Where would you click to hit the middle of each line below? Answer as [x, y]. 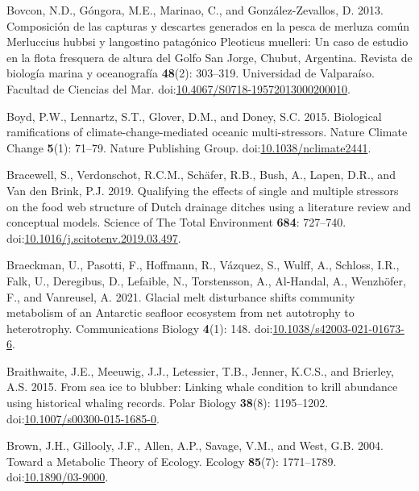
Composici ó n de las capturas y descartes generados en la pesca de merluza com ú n [208, 25]
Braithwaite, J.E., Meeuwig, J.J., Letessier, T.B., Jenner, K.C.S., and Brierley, [200, 370]
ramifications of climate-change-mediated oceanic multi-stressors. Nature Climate [207, 132]
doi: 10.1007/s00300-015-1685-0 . [83, 418]
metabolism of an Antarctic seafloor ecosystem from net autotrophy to [180, 312]
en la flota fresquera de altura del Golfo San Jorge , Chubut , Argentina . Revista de [209, 57]
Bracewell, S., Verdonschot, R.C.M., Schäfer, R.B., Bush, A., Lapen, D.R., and [201, 175]
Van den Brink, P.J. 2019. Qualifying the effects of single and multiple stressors [203, 190]
